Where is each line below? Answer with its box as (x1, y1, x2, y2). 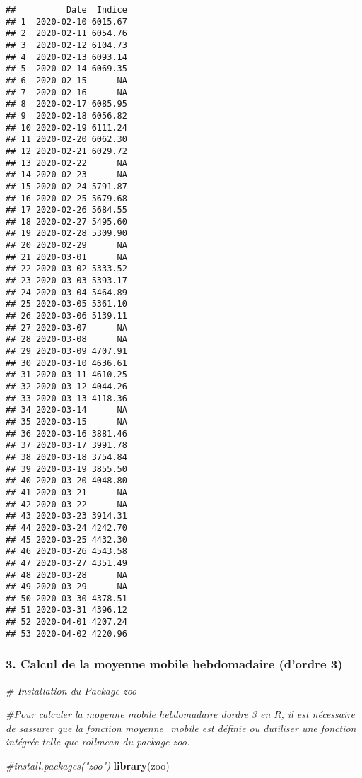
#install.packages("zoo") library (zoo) (6, 758, 170, 773)
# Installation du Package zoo (6, 683, 137, 697)
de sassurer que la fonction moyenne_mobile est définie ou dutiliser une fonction (6, 720, 356, 735)
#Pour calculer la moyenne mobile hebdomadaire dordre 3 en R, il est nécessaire (6, 707, 355, 721)
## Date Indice (6, 5, 127, 15)
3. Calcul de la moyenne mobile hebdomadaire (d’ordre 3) (6, 655, 343, 673)
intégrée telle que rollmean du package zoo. (6, 734, 190, 749)
